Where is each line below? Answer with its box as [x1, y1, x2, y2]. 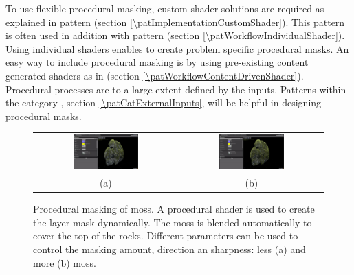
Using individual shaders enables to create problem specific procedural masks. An [5, 41, 349, 56]
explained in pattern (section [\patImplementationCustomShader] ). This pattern [5, 14, 345, 29]
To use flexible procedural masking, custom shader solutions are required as [5, 1, 324, 15]
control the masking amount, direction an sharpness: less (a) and [33, 242, 306, 256]
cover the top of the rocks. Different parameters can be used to [33, 228, 298, 243]
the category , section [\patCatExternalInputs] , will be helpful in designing [5, 95, 322, 110]
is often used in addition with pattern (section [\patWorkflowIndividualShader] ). [5, 28, 345, 43]
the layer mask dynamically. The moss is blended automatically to [33, 215, 312, 229]
